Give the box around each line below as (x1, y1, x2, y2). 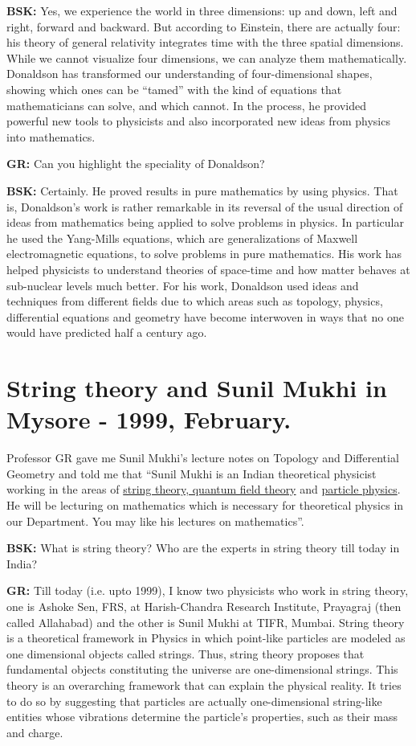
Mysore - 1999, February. (6, 403, 292, 436)
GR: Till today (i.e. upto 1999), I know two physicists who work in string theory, (6, 582, 409, 599)
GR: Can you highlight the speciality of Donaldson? (6, 155, 265, 172)
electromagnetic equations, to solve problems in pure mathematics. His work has (6, 245, 402, 262)
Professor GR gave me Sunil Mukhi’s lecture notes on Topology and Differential (6, 449, 399, 466)
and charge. (6, 723, 63, 740)
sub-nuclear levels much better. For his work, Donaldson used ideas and (6, 277, 359, 293)
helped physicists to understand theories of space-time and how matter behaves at (6, 260, 410, 277)
